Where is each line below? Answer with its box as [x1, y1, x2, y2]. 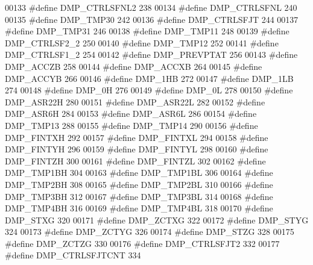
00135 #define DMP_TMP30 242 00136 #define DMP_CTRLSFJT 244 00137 [5, 13, 299, 25]
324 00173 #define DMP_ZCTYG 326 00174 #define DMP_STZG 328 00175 [5, 225, 294, 238]
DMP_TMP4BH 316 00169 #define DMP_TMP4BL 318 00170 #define [5, 202, 273, 214]
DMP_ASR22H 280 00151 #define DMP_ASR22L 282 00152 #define [5, 95, 265, 108]
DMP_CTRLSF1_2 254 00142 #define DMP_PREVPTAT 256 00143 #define [5, 48, 298, 61]
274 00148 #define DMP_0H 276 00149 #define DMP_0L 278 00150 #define [5, 84, 293, 96]
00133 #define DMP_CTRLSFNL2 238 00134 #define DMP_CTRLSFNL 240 [5, 1, 297, 13]
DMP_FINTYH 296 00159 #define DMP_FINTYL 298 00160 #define [5, 143, 268, 155]
